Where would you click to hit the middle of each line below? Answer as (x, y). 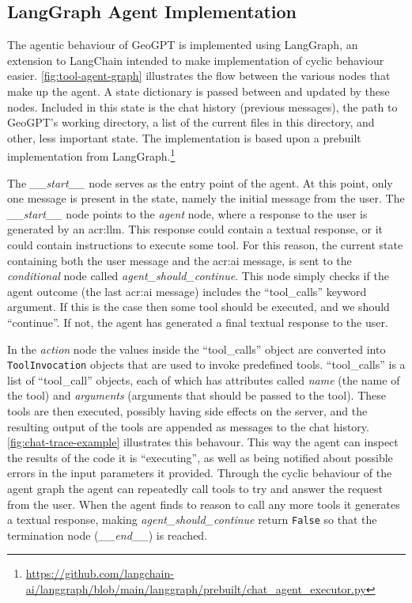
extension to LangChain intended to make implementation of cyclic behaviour (196, 60)
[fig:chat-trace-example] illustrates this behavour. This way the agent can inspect (203, 442)
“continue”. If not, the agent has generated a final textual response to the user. (198, 322)
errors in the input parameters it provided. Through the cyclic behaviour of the (200, 473)
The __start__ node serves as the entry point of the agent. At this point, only (200, 182)
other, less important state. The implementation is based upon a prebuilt (184, 137)
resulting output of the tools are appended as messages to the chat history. (188, 426)
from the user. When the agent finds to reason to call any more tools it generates (204, 504)
